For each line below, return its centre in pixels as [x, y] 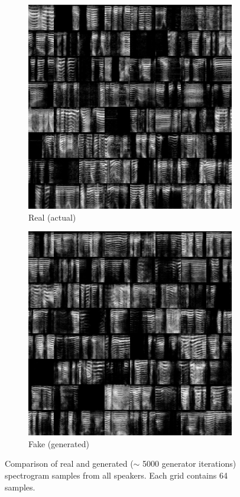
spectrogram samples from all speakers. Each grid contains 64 [116, 475]
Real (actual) [52, 217]
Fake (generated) [59, 443]
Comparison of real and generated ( [69, 463]
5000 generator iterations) [189, 463]
